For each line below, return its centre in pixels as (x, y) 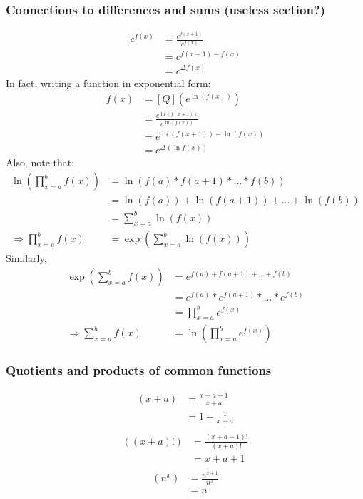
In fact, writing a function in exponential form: (108, 82)
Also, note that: (40, 162)
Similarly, (26, 258)
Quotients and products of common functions (139, 370)
